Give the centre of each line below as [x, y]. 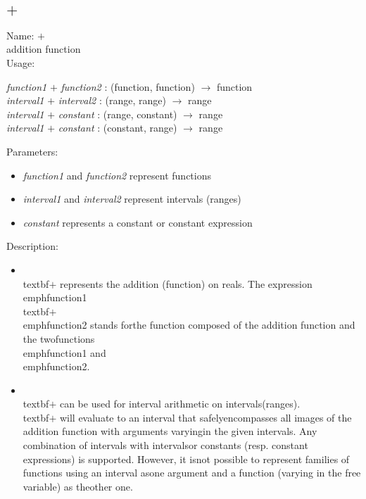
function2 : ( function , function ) [128, 86]
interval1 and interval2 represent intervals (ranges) [132, 199]
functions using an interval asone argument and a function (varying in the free [192, 473]
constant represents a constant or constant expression [138, 222]
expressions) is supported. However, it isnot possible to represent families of [186, 459]
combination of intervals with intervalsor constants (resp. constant [165, 445]
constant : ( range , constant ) [118, 114]
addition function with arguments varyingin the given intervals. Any [170, 431]
